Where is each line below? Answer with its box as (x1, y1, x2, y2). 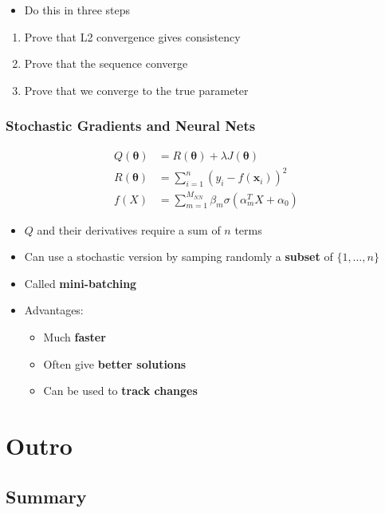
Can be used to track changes (43, 382, 198, 399)
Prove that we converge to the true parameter (24, 81, 249, 98)
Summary (6, 483, 87, 508)
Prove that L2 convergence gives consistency (24, 28, 241, 45)
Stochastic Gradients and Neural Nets (6, 116, 256, 136)
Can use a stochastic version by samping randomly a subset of (24, 248, 333, 265)
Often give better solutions (43, 355, 187, 372)
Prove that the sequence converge (24, 55, 188, 72)
